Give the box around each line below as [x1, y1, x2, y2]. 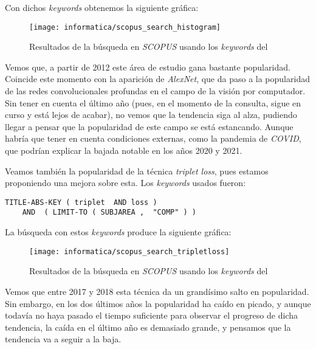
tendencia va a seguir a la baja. [5, 333, 122, 345]
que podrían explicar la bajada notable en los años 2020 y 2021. [5, 144, 242, 156]
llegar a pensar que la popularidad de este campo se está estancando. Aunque [5, 120, 294, 133]
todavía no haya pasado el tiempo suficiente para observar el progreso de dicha [5, 309, 298, 322]
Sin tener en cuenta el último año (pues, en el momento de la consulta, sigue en [5, 96, 301, 109]
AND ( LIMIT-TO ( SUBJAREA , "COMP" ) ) [22, 208, 196, 217]
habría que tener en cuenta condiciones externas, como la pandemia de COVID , [5, 132, 301, 145]
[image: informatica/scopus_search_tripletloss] [29, 247, 230, 256]
